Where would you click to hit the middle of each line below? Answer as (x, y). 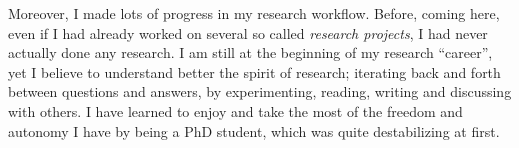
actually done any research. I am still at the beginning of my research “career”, (250, 52)
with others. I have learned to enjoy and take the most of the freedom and (235, 110)
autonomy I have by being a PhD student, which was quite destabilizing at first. (254, 130)
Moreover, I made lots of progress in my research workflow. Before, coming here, (254, 13)
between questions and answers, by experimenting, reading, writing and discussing (260, 91)
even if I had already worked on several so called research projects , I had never (248, 32)
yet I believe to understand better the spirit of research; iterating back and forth (254, 71)
